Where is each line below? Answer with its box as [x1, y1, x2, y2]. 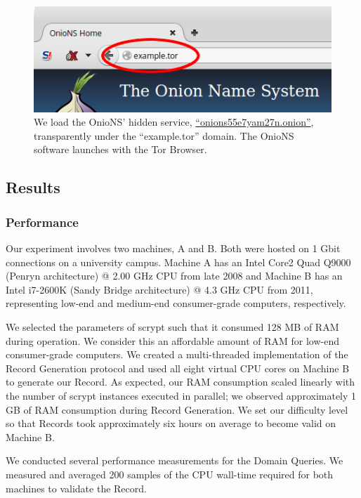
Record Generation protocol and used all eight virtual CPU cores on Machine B [6, 360, 350, 375]
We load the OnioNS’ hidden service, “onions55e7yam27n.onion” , [34, 114, 314, 129]
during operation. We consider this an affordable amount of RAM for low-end [6, 333, 340, 348]
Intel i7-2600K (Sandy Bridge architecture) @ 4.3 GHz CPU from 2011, [6, 282, 313, 296]
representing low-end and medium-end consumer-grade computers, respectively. [6, 296, 346, 310]
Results [6, 176, 60, 198]
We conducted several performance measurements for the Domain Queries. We [6, 453, 343, 468]
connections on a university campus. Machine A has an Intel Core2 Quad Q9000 [6, 254, 351, 269]
